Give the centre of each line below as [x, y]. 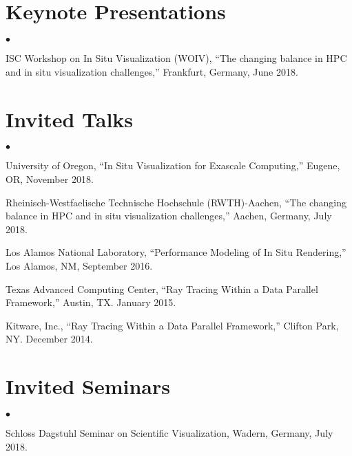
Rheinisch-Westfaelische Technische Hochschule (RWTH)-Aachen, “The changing [176, 202]
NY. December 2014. [49, 339]
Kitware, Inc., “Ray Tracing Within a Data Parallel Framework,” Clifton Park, [172, 325]
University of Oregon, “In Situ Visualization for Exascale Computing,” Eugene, [173, 165]
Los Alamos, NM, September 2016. [79, 265]
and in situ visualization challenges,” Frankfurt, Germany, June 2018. [152, 71]
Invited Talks [70, 119]
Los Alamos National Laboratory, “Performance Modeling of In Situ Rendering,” [176, 252]
